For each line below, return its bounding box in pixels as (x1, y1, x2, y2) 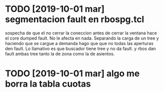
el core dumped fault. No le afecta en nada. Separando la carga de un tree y (5, 35, 159, 41)
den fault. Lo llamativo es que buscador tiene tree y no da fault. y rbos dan (5, 46, 156, 51)
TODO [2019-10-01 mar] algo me (5, 68, 140, 79)
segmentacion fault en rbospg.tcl (5, 14, 144, 25)
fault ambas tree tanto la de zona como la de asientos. (5, 50, 115, 57)
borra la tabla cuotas (5, 78, 91, 90)
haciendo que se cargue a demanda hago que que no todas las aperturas (5, 40, 154, 46)
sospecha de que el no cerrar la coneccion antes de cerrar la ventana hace (5, 30, 157, 36)
